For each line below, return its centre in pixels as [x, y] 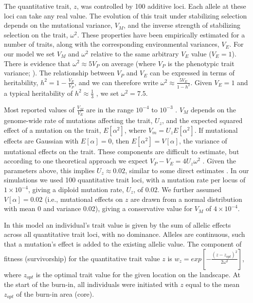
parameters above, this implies [49, 170]
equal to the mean [213, 284]
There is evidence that [37, 63]
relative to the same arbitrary [135, 53]
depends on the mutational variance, [58, 25]
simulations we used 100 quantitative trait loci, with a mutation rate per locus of [125, 180]
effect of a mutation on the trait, [53, 130]
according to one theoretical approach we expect [76, 161]
